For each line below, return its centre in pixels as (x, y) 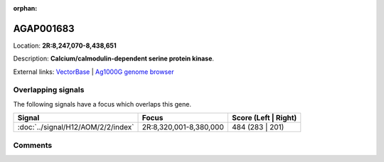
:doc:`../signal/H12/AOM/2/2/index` (76, 127)
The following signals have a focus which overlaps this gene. (102, 104)
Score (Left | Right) (264, 118)
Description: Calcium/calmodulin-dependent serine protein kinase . (114, 59)
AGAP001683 (44, 28)
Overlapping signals (49, 90)
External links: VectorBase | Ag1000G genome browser (94, 72)
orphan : (25, 8)
